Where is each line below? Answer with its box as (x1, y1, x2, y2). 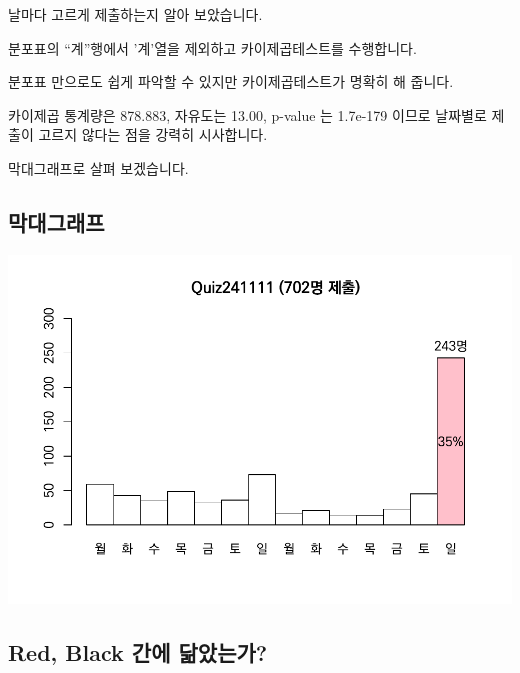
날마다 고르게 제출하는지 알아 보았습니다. (8, 4, 263, 24)
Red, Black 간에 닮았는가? (8, 636, 268, 667)
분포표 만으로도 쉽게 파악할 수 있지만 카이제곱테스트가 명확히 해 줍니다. (8, 71, 454, 92)
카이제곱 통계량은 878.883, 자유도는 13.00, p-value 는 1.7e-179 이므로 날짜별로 (8, 104, 487, 125)
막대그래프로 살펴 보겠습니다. (8, 157, 189, 178)
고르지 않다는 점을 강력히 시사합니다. (38, 124, 268, 145)
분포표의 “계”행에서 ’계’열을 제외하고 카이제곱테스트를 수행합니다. (8, 37, 417, 58)
